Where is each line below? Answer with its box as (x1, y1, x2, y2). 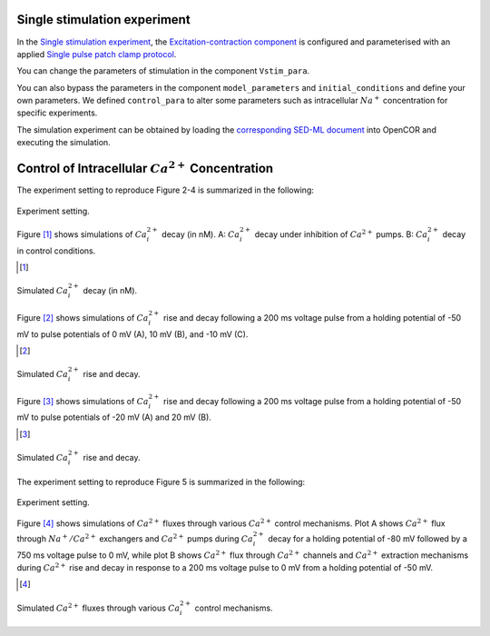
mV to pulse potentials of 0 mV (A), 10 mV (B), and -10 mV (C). (16, 328, 249, 340)
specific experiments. (16, 107, 98, 118)
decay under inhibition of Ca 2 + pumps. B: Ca (254, 228, 428, 240)
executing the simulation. (16, 137, 111, 148)
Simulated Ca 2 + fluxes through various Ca (16, 601, 181, 613)
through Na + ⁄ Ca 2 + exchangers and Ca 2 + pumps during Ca (16, 532, 254, 544)
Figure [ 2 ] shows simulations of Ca (16, 312, 149, 323)
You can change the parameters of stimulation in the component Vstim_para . (16, 65, 310, 76)
